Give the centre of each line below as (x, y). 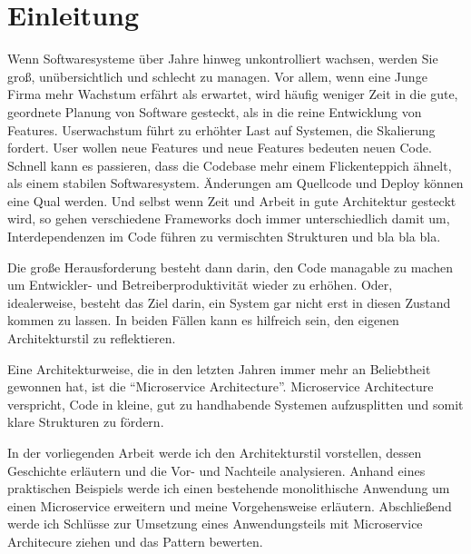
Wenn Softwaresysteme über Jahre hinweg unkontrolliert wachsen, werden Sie (223, 59)
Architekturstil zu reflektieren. (92, 338)
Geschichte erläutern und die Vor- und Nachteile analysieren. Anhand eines (216, 470)
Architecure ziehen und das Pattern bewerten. (135, 541)
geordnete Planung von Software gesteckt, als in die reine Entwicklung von (215, 111)
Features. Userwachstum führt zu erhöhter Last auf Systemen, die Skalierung (221, 129)
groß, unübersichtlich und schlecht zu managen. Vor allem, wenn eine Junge (217, 76)
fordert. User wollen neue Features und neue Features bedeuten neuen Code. (220, 148)
